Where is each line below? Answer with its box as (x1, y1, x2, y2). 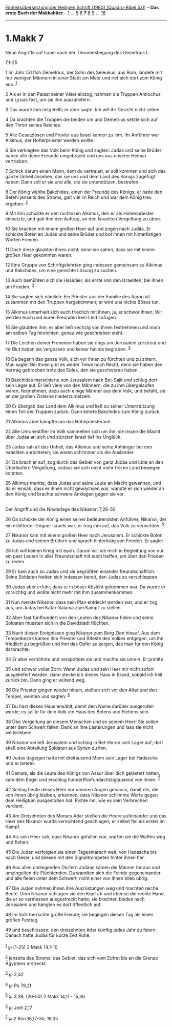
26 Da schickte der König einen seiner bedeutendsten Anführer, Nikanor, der (5, 516, 167, 522)
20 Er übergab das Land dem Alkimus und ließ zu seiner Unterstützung (5, 403, 155, 409)
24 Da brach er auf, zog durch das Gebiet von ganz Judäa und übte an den (5, 459, 164, 465)
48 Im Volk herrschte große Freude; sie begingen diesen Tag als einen (5, 911, 154, 917)
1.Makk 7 (5, 33, 44, 44)
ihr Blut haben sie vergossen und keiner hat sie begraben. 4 (5, 345, 131, 352)
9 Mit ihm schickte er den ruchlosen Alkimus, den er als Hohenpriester (5, 210, 154, 217)
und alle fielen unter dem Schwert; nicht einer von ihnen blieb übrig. (5, 875, 148, 881)
